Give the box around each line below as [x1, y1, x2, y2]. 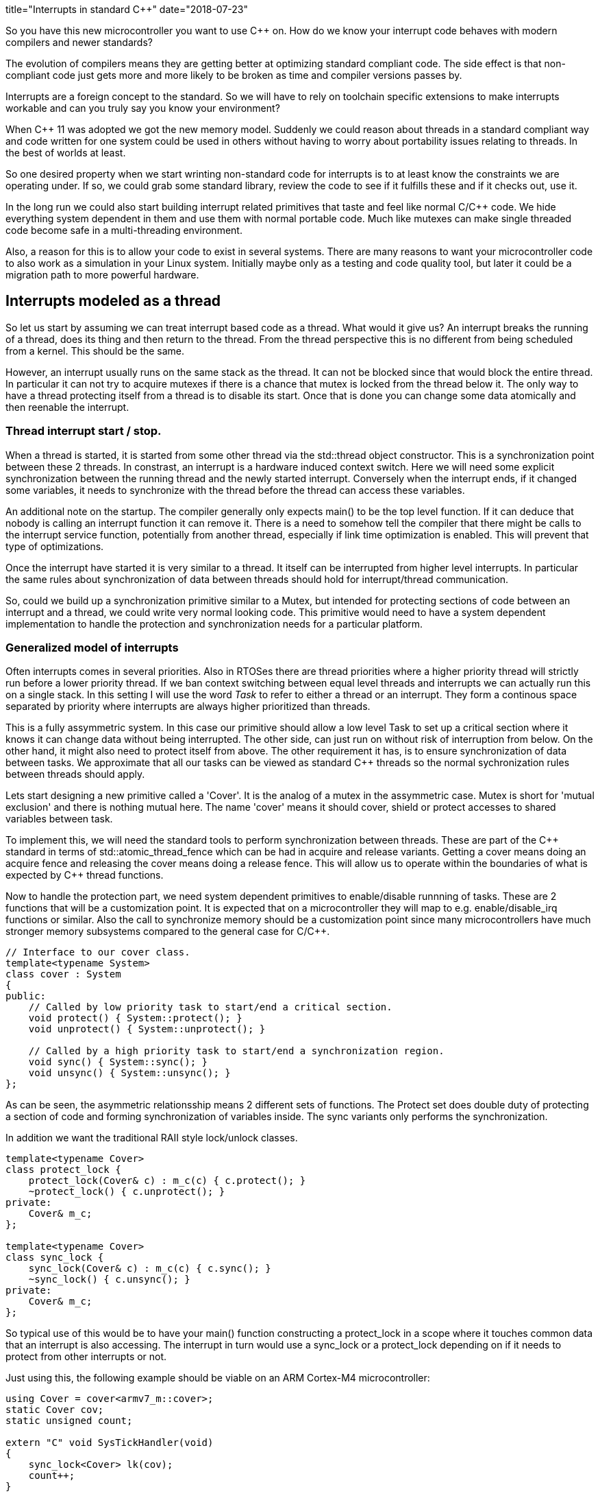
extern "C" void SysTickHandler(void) [5, 1437, 214, 1449]
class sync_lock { [5, 1252, 104, 1263]
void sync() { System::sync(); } [28, 1056, 208, 1068]
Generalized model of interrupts [5, 640, 179, 654]
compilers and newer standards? [5, 36, 153, 48]
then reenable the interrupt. [5, 401, 129, 413]
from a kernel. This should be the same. [5, 344, 185, 357]
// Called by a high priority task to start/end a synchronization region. [28, 1045, 445, 1057]
